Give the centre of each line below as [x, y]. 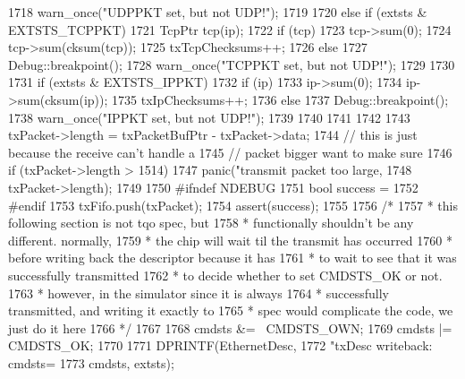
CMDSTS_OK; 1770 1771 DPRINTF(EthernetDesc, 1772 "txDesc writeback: [220, 345]
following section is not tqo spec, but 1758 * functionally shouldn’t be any [211, 223]
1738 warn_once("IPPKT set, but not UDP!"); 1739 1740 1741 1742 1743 [209, 117]
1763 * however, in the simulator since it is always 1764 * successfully [199, 293]
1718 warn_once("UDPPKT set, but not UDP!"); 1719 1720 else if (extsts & [218, 12]
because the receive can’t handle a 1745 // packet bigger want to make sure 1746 [230, 152]
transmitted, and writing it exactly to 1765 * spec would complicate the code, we [231, 310]
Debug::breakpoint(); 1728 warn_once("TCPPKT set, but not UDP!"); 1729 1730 [232, 64]
